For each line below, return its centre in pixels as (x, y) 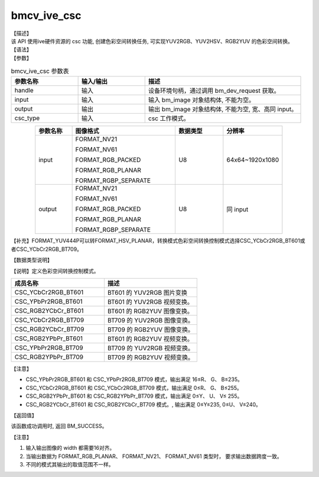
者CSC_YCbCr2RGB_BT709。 (47, 249)
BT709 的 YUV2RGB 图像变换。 (151, 321)
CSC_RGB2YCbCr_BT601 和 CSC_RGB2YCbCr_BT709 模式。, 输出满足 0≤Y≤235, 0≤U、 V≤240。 (143, 404)
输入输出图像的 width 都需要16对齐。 (70, 448)
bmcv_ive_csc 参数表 (40, 71)
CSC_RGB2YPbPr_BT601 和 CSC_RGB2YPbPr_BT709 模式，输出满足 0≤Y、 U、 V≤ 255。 (134, 396)
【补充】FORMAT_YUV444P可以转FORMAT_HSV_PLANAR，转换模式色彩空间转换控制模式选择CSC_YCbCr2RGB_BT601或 (158, 241)
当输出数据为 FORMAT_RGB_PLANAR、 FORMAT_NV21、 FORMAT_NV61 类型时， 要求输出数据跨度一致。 (154, 456)
